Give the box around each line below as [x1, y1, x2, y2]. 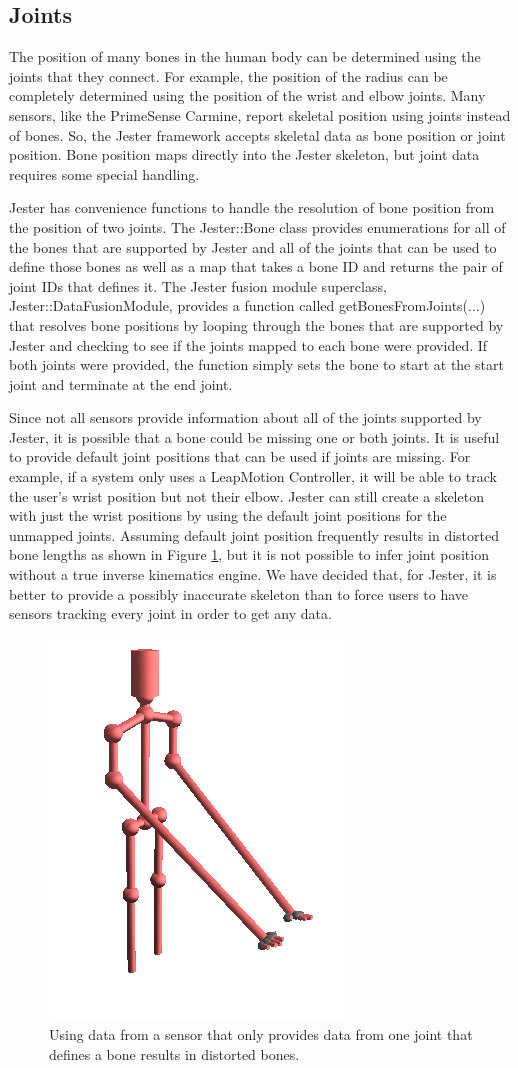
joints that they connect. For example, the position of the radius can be [9, 65, 448, 86]
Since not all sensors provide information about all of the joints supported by [9, 407, 482, 428]
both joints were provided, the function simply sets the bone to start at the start [9, 354, 504, 375]
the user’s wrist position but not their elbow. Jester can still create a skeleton [9, 485, 484, 506]
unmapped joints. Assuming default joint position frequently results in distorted [9, 524, 499, 545]
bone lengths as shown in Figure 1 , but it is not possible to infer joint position [9, 544, 489, 565]
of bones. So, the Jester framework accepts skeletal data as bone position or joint [9, 124, 506, 145]
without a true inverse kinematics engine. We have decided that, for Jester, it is [9, 564, 497, 585]
